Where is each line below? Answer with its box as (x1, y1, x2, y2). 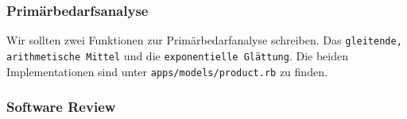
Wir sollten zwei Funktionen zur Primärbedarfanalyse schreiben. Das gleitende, (6, 32, 402, 48)
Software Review (6, 97, 116, 117)
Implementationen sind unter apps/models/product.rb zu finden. (6, 63, 328, 79)
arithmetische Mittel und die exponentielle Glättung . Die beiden (6, 47, 349, 63)
